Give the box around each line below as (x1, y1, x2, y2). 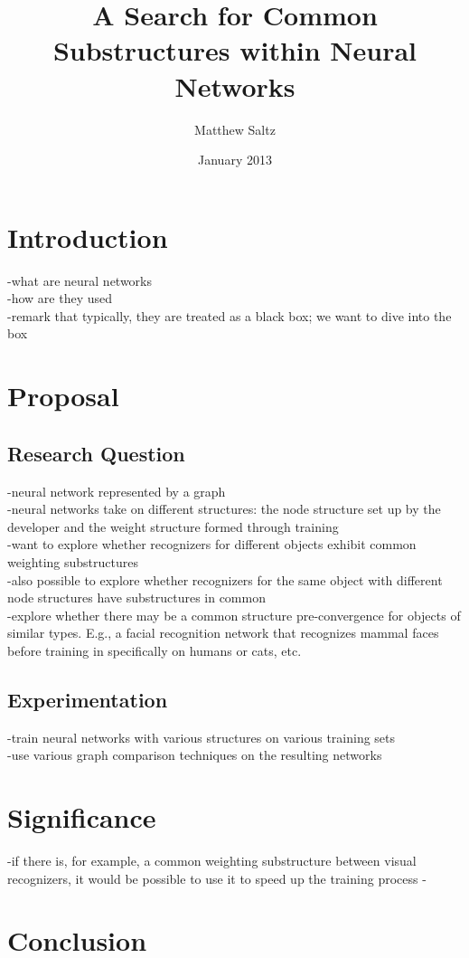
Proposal (7, 377, 119, 414)
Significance (7, 799, 156, 836)
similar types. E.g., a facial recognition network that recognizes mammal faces (7, 623, 439, 642)
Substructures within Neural (52, 32, 417, 69)
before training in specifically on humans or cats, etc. (7, 640, 302, 659)
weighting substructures (7, 552, 138, 571)
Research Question (7, 439, 185, 467)
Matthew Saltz (194, 119, 276, 138)
